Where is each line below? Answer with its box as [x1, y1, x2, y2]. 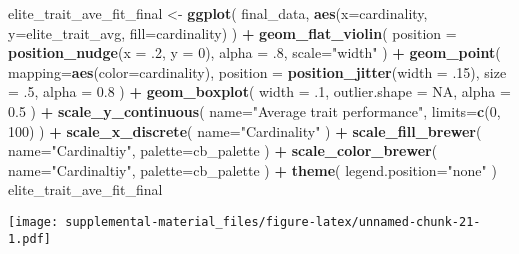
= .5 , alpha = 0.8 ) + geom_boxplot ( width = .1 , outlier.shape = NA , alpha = [8, 81, 511, 102]
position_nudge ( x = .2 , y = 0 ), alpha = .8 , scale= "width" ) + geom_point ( [8, 42, 501, 63]
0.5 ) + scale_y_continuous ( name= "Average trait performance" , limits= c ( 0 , [8, 100, 501, 121]
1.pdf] [8, 231, 51, 246]
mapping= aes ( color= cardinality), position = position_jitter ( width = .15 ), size [8, 61, 507, 82]
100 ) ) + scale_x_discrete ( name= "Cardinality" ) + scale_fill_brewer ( [8, 120, 482, 141]
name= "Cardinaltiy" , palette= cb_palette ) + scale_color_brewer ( [8, 140, 438, 161]
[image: [8, 214, 59, 229]
